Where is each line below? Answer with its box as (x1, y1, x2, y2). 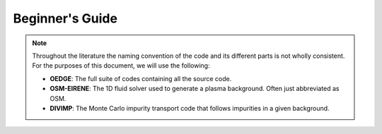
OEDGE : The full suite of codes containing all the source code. (50, 74, 232, 83)
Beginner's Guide (13, 11, 118, 26)
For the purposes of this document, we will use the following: (32, 61, 210, 70)
